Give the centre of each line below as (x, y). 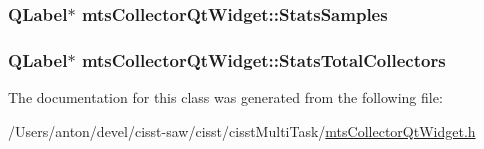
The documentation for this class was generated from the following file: (225, 97)
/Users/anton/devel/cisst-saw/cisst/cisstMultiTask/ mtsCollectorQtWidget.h (242, 130)
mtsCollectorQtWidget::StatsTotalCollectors (263, 59)
